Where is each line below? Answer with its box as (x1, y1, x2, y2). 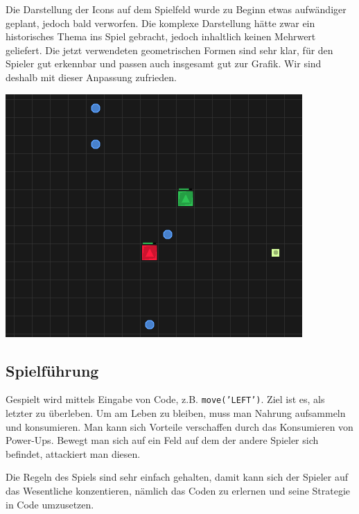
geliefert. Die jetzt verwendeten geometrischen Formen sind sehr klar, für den (6, 42, 333, 57)
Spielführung (6, 359, 99, 381)
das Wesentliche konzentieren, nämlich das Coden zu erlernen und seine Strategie (6, 483, 351, 497)
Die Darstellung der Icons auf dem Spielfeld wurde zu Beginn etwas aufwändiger (6, 2, 347, 16)
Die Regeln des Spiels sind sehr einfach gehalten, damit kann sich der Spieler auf (6, 470, 349, 484)
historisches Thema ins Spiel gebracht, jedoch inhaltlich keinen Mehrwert (6, 29, 316, 44)
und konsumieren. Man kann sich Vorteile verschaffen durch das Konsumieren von (6, 419, 353, 434)
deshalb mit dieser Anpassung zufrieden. (6, 69, 177, 84)
